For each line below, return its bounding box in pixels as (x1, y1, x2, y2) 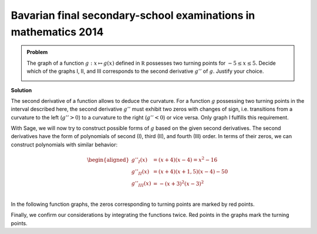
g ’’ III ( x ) (131, 180, 151, 188)
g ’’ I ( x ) (131, 156, 148, 165)
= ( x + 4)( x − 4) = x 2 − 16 (153, 156, 218, 163)
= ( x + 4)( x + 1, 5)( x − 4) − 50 (153, 168, 228, 175)
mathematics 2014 (11, 25, 104, 38)
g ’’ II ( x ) (131, 168, 150, 176)
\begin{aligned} (87, 156, 130, 163)
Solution (11, 86, 32, 93)
